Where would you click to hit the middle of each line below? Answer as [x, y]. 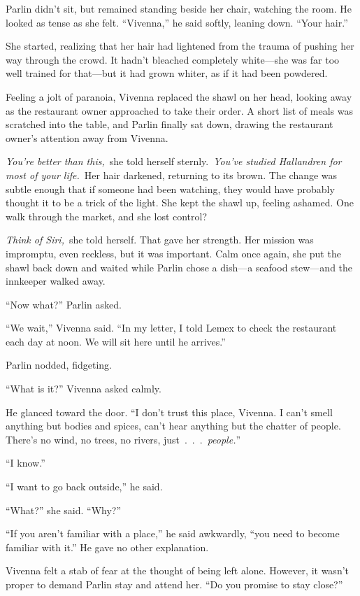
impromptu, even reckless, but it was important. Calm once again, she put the [173, 253]
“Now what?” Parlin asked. [64, 304]
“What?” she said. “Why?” [64, 510]
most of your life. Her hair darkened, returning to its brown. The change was [172, 175]
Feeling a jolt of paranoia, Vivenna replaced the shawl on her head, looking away [179, 96]
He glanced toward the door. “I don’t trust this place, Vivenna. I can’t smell [169, 412]
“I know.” [26, 463]
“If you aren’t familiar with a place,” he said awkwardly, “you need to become [173, 533]
